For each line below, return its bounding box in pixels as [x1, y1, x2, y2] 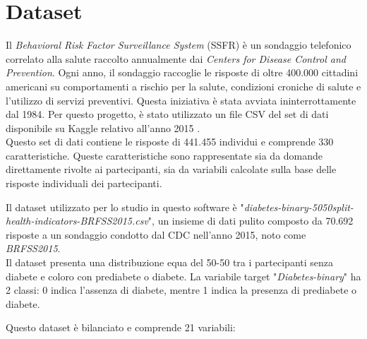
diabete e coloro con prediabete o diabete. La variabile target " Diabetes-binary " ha [6, 268, 361, 283]
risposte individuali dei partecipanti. [6, 176, 162, 191]
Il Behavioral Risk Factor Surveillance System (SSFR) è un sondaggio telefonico [6, 37, 351, 52]
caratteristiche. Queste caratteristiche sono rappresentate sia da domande [6, 148, 323, 162]
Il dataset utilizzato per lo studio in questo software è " [6, 199, 244, 214]
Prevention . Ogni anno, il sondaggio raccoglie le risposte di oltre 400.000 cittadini [6, 65, 359, 80]
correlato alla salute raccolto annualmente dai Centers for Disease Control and [6, 51, 346, 66]
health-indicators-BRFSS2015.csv [6, 213, 148, 228]
